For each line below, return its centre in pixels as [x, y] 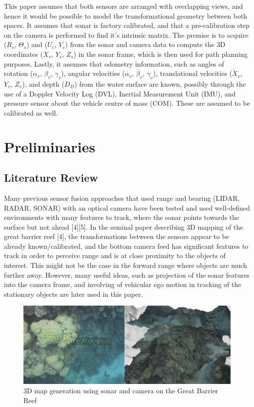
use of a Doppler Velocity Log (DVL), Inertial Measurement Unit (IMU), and [120, 93]
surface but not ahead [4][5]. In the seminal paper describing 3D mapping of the [124, 227]
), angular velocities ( [93, 73]
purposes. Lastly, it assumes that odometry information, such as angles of [114, 63]
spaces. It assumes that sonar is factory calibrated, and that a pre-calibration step [127, 25]
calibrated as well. [31, 112]
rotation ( [19, 73]
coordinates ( [23, 54]
